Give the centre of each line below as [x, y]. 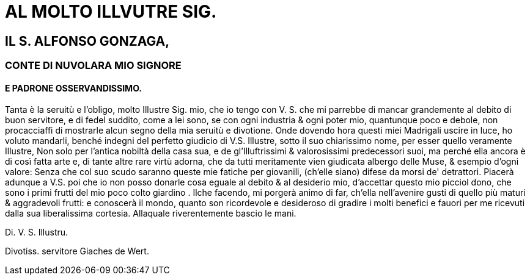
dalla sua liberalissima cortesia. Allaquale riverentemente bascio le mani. [151, 214]
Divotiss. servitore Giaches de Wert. [77, 251]
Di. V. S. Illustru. [37, 232]
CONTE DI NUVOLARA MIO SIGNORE [93, 66]
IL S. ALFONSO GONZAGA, [87, 41]
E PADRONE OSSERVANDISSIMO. [73, 88]
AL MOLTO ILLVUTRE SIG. [111, 12]
